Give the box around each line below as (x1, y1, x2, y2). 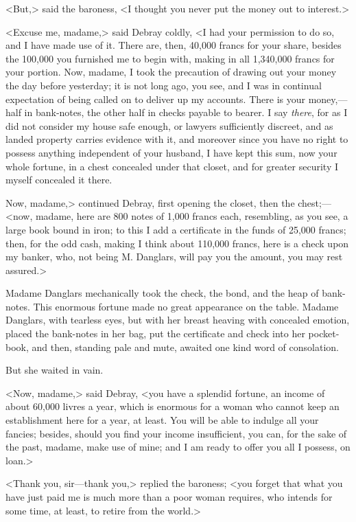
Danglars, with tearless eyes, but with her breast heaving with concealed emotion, (5, 313, 350, 327)
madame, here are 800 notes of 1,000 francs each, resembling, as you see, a (35, 209, 348, 223)
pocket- (308, 326, 340, 341)
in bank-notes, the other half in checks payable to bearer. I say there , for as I (24, 105, 348, 120)
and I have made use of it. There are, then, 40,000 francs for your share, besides (5, 38, 342, 52)
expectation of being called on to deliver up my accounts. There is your (5, 91, 305, 106)
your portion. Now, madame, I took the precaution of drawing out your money (5, 65, 337, 79)
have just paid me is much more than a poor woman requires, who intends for (5, 490, 333, 503)
